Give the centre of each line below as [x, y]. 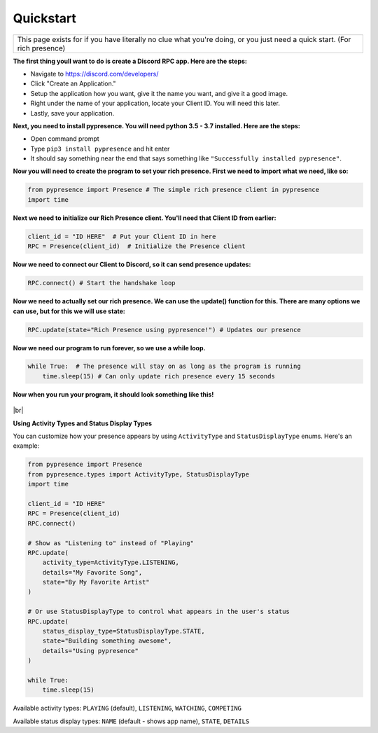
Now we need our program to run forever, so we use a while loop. [109, 348]
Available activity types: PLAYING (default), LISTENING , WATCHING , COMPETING [127, 708]
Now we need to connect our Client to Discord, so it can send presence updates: [132, 265]
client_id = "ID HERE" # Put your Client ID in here [122, 236]
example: [26, 446]
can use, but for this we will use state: [69, 311]
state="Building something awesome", [107, 641]
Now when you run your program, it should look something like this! [113, 394]
